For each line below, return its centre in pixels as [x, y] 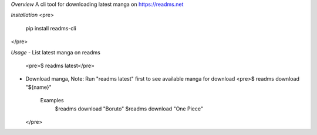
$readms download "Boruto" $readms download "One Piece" [129, 109]
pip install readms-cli [51, 28]
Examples [52, 101]
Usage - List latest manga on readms [56, 52]
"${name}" [39, 87]
